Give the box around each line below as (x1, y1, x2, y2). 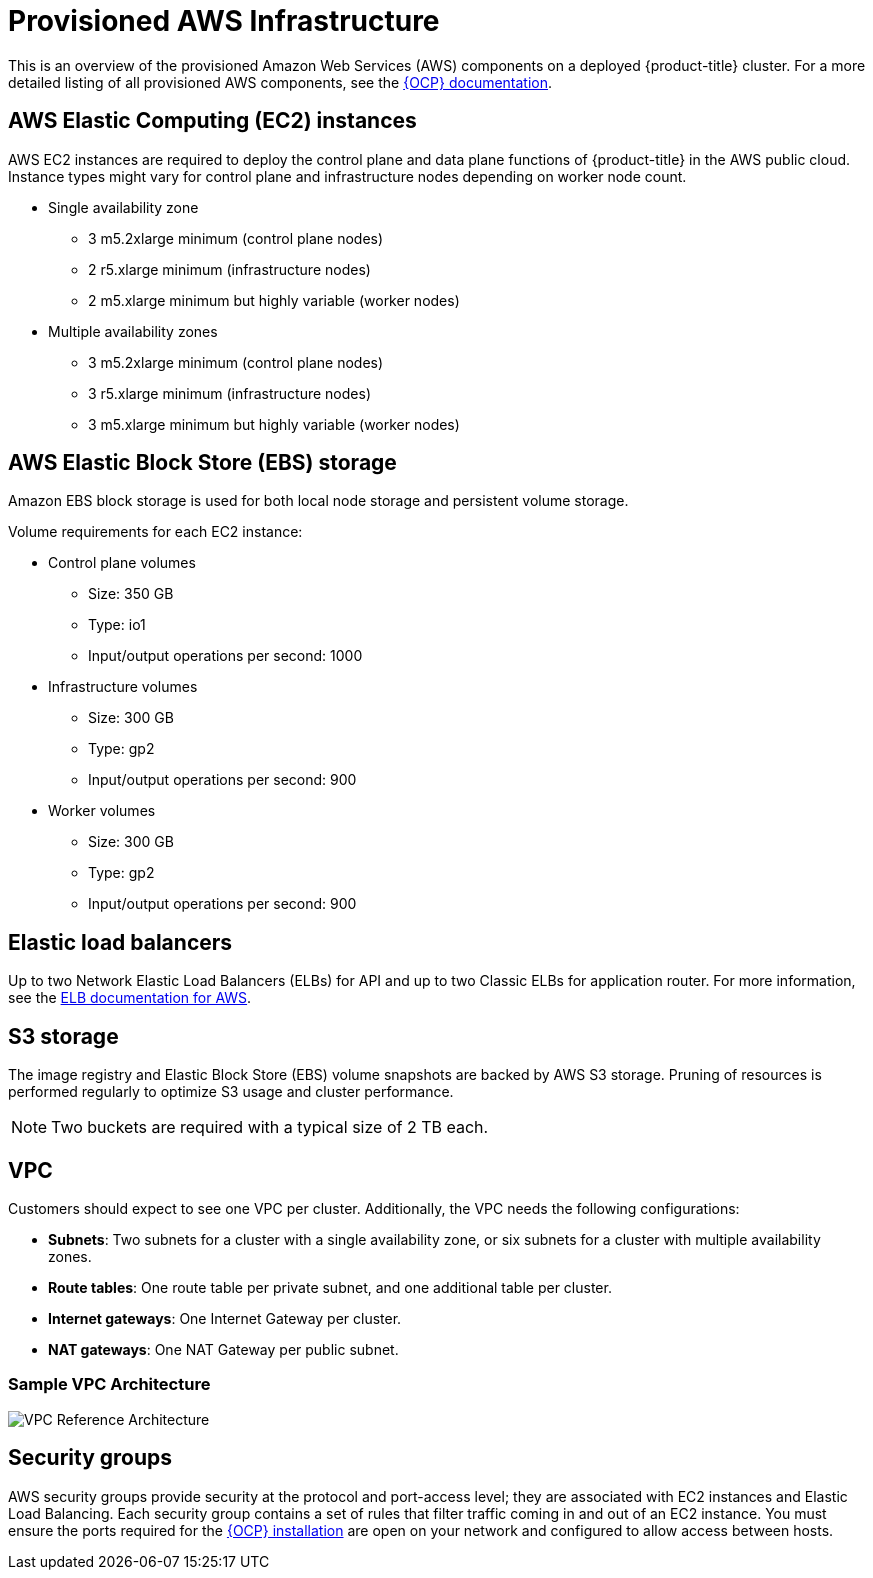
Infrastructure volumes (48, 678, 198, 696)
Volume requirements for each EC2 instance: (8, 523, 303, 541)
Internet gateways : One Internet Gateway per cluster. (48, 1309, 402, 1327)
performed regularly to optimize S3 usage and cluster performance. (8, 1083, 454, 1101)
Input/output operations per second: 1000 (88, 647, 363, 665)
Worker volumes (48, 802, 156, 820)
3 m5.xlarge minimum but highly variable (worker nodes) (88, 415, 460, 433)
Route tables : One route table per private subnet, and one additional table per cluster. (48, 1278, 612, 1296)
